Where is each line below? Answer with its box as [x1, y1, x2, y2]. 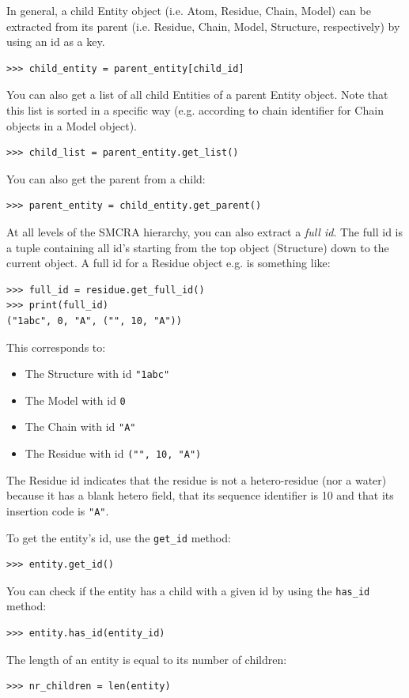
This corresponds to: [6, 338, 106, 355]
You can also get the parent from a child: [6, 170, 206, 187]
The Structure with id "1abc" [25, 365, 170, 382]
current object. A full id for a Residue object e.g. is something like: [6, 255, 331, 271]
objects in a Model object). [6, 117, 137, 134]
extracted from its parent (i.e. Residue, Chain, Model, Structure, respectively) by [6, 17, 400, 34]
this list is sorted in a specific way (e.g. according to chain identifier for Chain [6, 101, 384, 118]
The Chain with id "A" [25, 418, 136, 435]
